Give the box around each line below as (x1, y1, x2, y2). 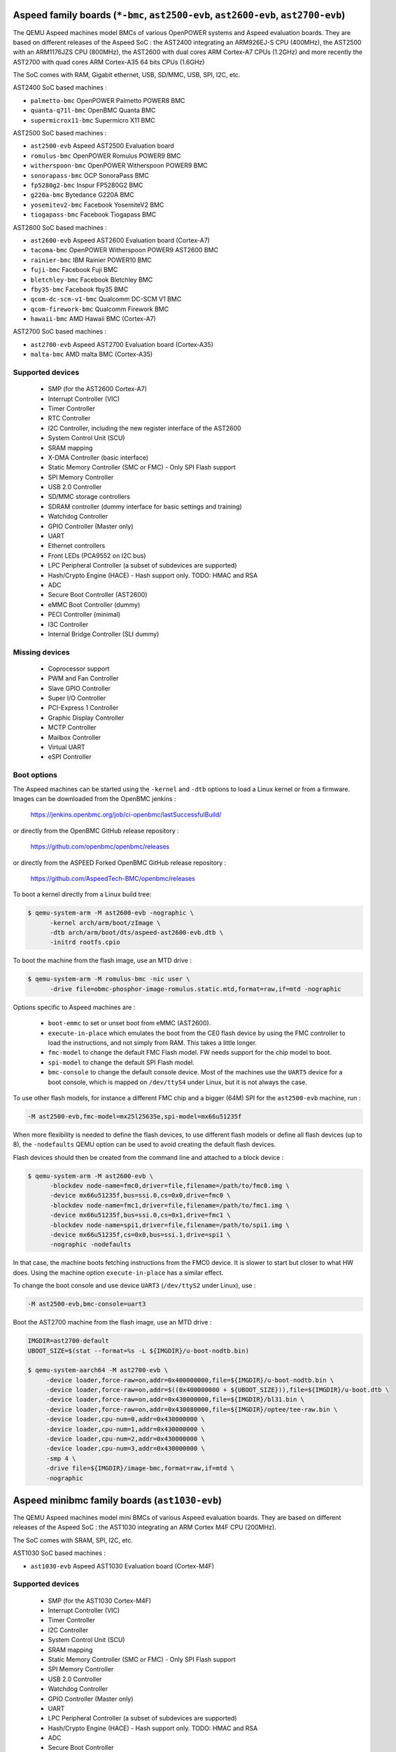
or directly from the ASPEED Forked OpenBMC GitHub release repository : (13, 858, 227, 867)
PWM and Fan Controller (48, 674, 119, 683)
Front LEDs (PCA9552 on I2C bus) (48, 551, 146, 560)
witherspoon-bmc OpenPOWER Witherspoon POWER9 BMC (30, 161, 208, 170)
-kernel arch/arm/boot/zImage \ (50, 919, 161, 926)
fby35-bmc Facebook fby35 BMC (30, 285, 129, 294)
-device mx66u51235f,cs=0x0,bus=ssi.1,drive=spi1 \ (50, 1231, 231, 1238)
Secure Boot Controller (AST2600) (48, 591, 148, 599)
